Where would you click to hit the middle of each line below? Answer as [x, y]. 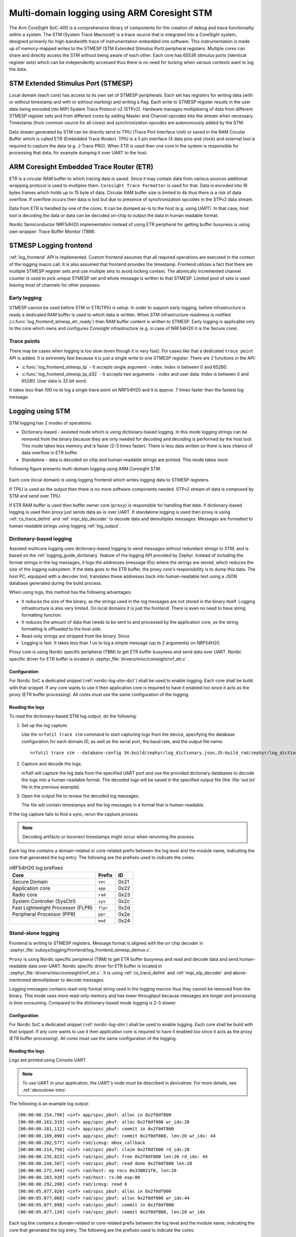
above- [240, 973]
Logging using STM [40, 411]
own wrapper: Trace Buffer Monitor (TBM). [53, 231]
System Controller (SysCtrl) [44, 901]
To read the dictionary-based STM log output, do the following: [73, 716]
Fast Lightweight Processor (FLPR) [53, 908]
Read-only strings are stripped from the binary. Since [75, 636]
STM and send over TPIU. [35, 496]
